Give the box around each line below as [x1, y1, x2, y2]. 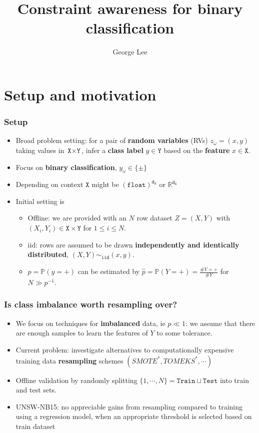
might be [91, 179, 119, 189]
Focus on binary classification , [15, 161, 117, 172]
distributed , [27, 249, 69, 259]
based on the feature [163, 144, 230, 155]
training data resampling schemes [15, 355, 123, 365]
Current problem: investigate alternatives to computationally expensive [15, 344, 234, 354]
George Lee [112, 46, 147, 57]
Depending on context [15, 179, 83, 189]
